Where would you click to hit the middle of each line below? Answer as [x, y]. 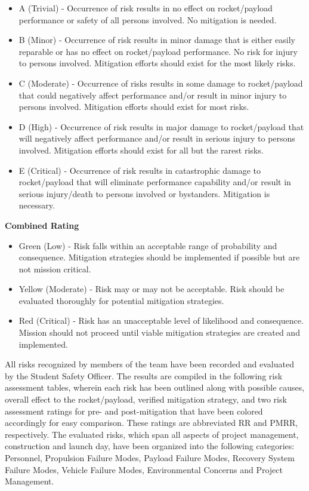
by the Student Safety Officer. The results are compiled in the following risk [144, 375]
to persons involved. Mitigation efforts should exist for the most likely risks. [157, 63]
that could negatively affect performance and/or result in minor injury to [153, 95]
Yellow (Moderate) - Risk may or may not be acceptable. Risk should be [152, 289]
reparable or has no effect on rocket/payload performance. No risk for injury [158, 51]
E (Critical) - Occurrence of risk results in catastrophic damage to [140, 170]
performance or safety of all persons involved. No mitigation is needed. [148, 19]
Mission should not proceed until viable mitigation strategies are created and [159, 332]
